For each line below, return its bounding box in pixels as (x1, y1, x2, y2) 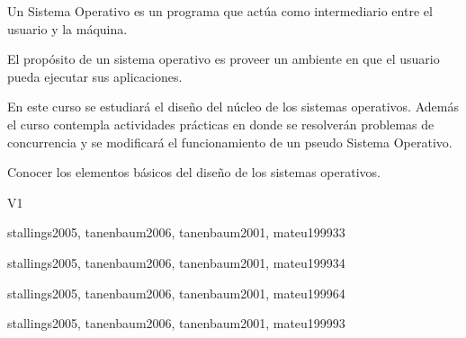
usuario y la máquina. (7, 19, 128, 38)
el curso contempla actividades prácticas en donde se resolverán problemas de (7, 114, 435, 133)
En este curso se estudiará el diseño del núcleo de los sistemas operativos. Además (7, 97, 459, 116)
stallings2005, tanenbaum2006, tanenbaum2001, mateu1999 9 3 (7, 314, 345, 333)
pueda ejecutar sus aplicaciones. (7, 67, 183, 85)
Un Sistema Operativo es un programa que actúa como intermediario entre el (7, 2, 433, 20)
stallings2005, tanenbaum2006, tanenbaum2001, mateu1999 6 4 (7, 283, 345, 302)
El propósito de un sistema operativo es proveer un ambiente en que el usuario (7, 49, 440, 68)
